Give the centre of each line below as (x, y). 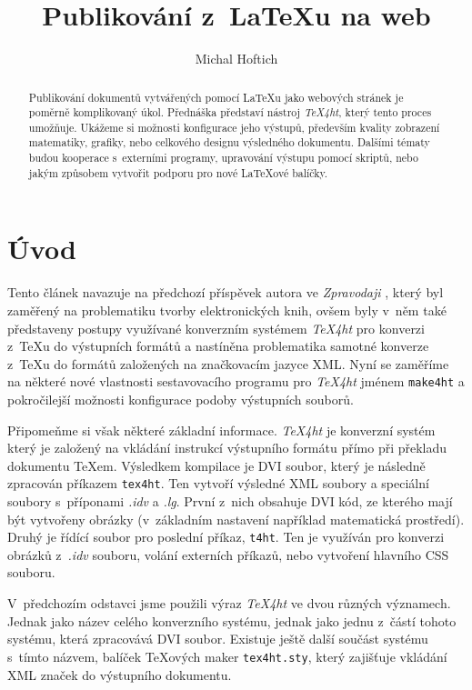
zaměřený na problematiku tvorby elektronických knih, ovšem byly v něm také (227, 310)
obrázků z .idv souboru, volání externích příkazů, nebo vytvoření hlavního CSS (228, 554)
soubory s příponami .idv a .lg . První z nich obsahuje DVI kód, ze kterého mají (230, 501)
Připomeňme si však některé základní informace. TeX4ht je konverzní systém (221, 430)
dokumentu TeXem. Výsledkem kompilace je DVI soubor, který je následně (216, 465)
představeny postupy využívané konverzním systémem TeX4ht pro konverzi (216, 328)
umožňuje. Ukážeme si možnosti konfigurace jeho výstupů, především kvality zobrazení (234, 127)
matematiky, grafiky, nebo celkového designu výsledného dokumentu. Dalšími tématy (229, 142)
